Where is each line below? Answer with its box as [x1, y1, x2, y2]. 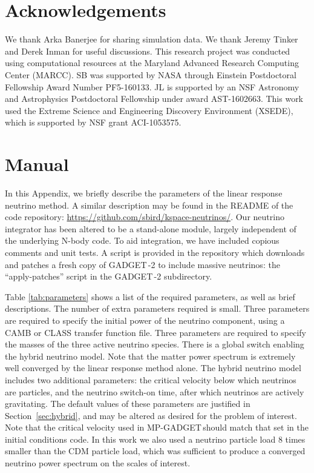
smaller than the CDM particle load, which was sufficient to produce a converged [5, 444, 306, 457]
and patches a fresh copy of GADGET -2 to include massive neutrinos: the [5, 258, 280, 270]
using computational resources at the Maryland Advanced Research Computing [5, 56, 299, 69]
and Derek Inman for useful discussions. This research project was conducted [5, 44, 290, 57]
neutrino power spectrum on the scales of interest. [5, 457, 191, 469]
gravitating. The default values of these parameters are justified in [5, 397, 250, 410]
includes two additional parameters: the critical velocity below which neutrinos [5, 373, 296, 386]
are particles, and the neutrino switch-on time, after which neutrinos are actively [5, 385, 304, 398]
